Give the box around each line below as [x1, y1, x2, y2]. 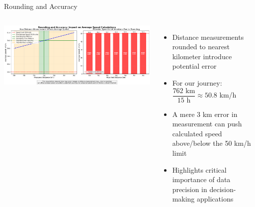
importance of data [172, 174, 231, 185]
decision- [209, 184, 236, 194]
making [172, 194, 195, 204]
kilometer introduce [172, 51, 232, 61]
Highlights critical [172, 164, 227, 175]
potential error [172, 61, 217, 71]
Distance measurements [172, 31, 244, 42]
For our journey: [172, 77, 222, 88]
